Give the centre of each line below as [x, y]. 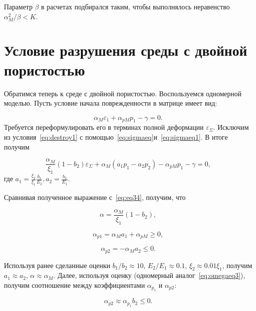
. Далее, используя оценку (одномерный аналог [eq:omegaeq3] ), [149, 275]
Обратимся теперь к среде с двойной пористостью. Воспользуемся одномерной [123, 93]
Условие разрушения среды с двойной [126, 50]
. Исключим [231, 127]
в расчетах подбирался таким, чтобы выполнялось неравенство [135, 6]
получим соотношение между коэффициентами [74, 285]
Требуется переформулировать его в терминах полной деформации [104, 127]
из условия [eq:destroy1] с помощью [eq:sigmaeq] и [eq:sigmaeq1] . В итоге [116, 137]
